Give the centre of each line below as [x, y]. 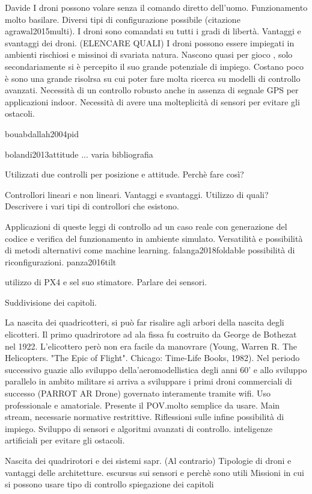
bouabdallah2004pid [42, 133]
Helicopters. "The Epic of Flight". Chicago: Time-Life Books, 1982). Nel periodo [152, 358]
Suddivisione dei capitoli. [51, 302]
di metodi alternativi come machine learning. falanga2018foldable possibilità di [150, 250]
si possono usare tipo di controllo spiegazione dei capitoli [109, 484]
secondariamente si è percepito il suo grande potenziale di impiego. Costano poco [154, 66]
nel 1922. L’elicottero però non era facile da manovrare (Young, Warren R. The [151, 346]
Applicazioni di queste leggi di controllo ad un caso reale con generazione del [146, 226]
